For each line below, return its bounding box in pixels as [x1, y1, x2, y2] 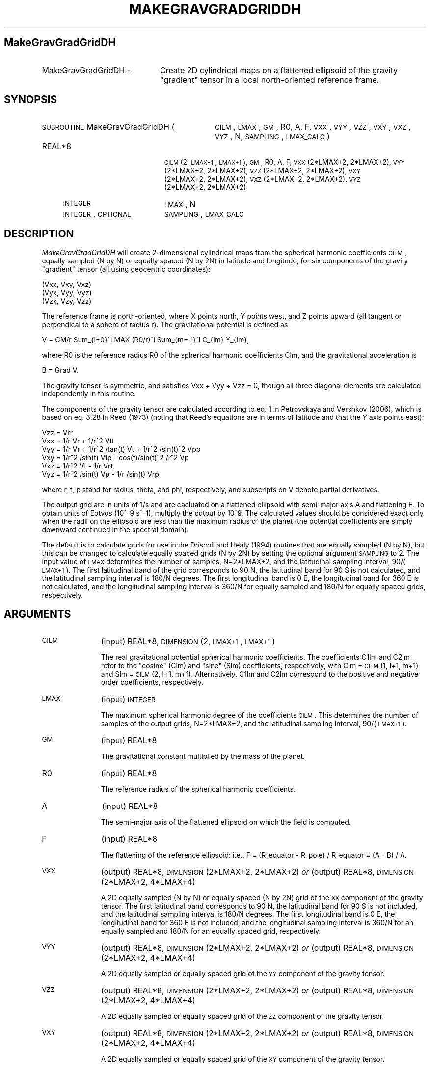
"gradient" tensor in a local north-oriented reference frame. [160, 75, 379, 85]
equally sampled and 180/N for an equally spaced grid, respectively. [101, 927, 321, 936]
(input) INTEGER [101, 694, 156, 704]
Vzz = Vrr [42, 428, 73, 437]
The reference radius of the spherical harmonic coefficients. [101, 785, 296, 794]
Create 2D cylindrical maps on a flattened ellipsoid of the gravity [160, 65, 398, 75]
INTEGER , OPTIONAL [63, 209, 131, 219]
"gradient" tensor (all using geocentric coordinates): [42, 265, 211, 274]
